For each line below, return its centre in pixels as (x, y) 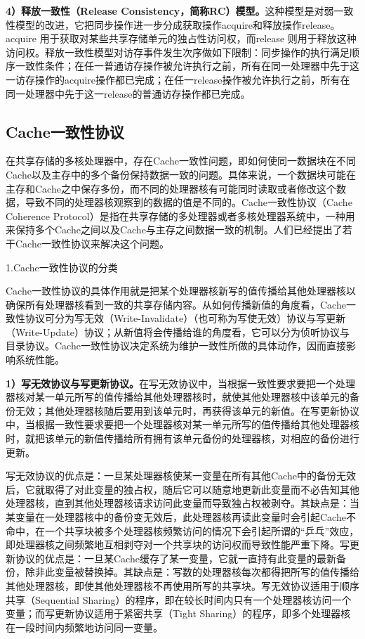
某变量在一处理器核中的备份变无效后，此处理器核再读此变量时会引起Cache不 (181, 517)
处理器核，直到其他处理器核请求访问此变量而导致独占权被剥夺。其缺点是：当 (182, 503)
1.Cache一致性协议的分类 (62, 267)
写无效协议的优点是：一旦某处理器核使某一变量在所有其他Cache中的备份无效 (181, 476)
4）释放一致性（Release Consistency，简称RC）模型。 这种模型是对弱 (170, 11)
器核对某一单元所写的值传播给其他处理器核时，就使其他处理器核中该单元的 (178, 397)
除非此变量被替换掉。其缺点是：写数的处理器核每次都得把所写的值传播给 (192, 572)
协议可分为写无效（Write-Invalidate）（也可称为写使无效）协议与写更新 (185, 318)
